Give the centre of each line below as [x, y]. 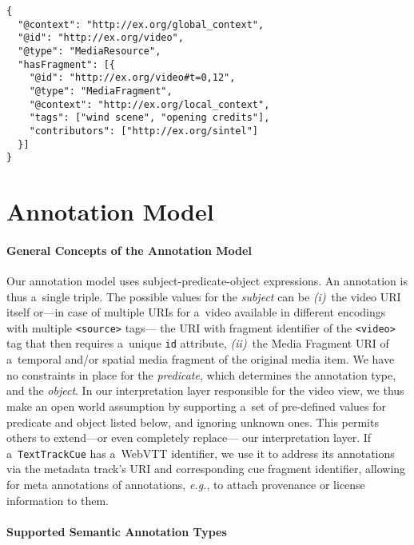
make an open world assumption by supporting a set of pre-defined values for [197, 406]
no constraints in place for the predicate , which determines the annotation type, [201, 374]
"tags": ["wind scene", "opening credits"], [149, 118]
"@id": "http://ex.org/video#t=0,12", [132, 78]
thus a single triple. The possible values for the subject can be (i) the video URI [204, 296]
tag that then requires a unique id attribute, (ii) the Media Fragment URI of [198, 343]
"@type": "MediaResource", [90, 51]
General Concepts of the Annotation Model [129, 250]
